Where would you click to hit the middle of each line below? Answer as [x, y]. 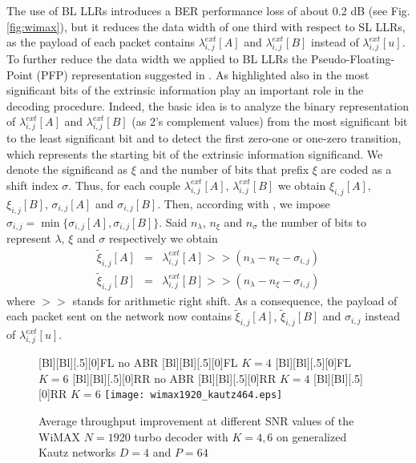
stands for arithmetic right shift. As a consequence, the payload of [235, 300]
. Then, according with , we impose [244, 203]
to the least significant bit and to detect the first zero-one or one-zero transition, [204, 138]
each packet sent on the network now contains [119, 316]
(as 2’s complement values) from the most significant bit [270, 121]
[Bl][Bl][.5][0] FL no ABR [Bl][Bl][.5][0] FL [138, 362]
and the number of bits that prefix [224, 169]
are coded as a [356, 169]
